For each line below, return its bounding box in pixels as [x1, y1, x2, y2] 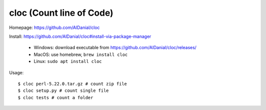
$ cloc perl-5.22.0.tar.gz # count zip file [18, 81, 128, 86]
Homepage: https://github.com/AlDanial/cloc [9, 25, 100, 30]
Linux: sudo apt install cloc [33, 58, 102, 64]
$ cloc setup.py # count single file [18, 88, 109, 93]
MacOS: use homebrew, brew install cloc [33, 52, 128, 57]
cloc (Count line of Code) [9, 7, 113, 18]
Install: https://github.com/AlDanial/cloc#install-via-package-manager [9, 33, 151, 39]
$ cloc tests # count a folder [18, 95, 94, 100]
